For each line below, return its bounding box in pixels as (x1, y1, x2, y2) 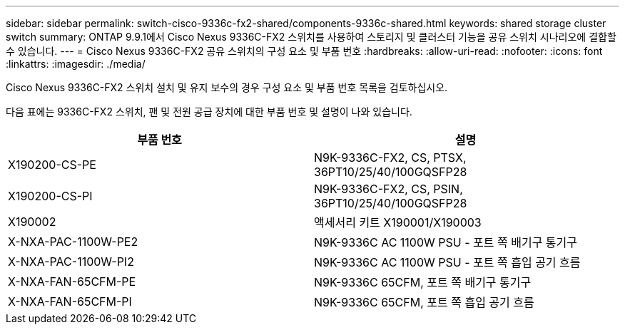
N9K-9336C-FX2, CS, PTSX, (314, 150, 467, 165)
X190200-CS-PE (8, 158, 96, 172)
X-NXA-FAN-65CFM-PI (8, 294, 132, 309)
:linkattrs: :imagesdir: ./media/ (6, 58, 146, 70)
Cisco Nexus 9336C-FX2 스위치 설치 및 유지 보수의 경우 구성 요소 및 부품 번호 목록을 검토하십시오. (6, 81, 448, 93)
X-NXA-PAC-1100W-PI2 (8, 254, 134, 269)
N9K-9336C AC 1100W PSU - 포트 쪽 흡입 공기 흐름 (314, 255, 581, 269)
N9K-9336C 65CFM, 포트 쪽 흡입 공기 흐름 (314, 295, 534, 309)
